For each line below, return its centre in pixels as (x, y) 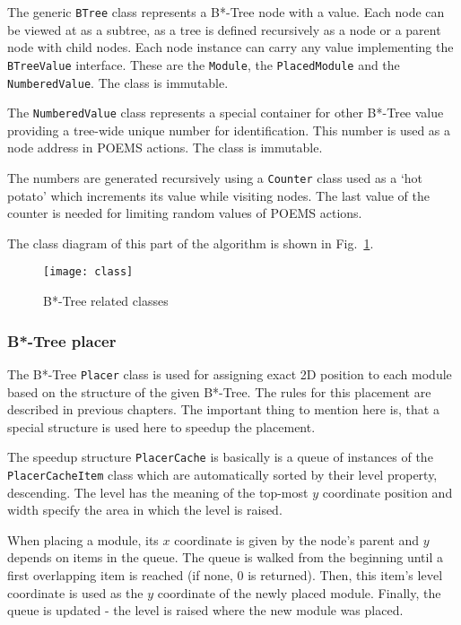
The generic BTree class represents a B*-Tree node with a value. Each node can (226, 12)
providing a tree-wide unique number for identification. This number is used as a (229, 130)
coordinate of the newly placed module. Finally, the (299, 592)
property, (412, 474)
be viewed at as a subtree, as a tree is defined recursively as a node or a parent (224, 29)
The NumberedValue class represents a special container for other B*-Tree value (226, 113)
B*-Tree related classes (106, 301)
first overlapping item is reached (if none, (120, 575)
